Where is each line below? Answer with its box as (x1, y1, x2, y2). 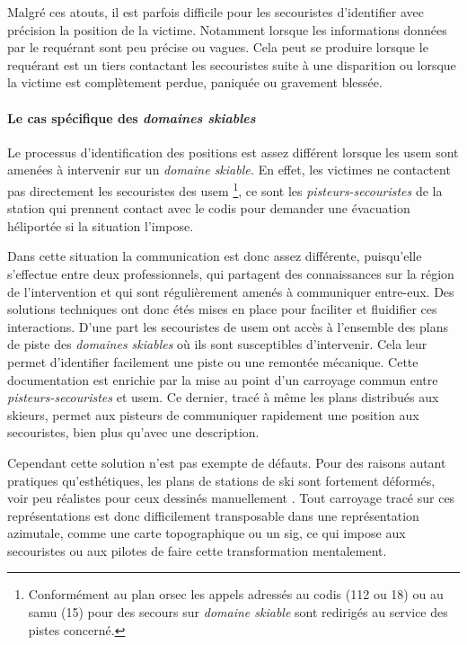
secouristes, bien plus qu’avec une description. (7, 423, 260, 442)
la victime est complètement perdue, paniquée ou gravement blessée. (7, 73, 383, 92)
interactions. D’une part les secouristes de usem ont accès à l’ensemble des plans (7, 317, 449, 336)
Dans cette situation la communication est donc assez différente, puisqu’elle (7, 246, 422, 265)
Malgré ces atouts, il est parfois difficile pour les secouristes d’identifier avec (7, 3, 424, 21)
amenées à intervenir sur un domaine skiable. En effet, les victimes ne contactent (7, 160, 451, 179)
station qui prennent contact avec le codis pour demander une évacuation (7, 199, 410, 218)
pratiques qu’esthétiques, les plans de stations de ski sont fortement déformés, (7, 470, 436, 489)
